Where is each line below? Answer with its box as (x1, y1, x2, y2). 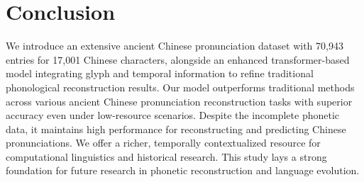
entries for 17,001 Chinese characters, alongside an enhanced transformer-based (6, 52, 350, 67)
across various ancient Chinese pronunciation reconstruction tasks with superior (6, 93, 353, 108)
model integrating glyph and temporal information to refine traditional (6, 66, 314, 81)
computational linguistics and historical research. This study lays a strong (6, 149, 327, 164)
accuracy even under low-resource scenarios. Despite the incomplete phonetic (6, 108, 340, 123)
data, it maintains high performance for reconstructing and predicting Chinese (6, 121, 346, 136)
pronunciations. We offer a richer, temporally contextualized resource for (6, 135, 321, 150)
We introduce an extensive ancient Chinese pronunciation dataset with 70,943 (6, 38, 343, 53)
